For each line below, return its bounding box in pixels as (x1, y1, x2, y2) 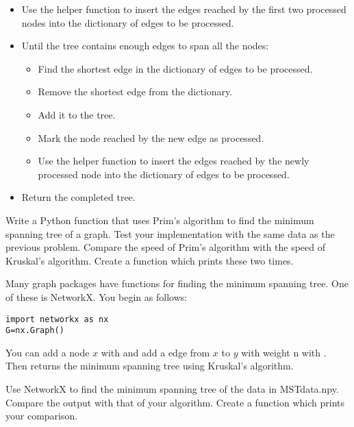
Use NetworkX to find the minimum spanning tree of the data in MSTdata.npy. (5, 382, 339, 395)
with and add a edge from (101, 345, 210, 359)
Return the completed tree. (21, 190, 136, 204)
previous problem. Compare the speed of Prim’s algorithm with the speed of (5, 240, 325, 254)
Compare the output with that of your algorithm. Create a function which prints (5, 395, 344, 409)
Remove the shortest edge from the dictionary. (38, 84, 233, 99)
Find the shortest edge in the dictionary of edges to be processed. (38, 61, 313, 75)
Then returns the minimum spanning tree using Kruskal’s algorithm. (5, 358, 294, 373)
